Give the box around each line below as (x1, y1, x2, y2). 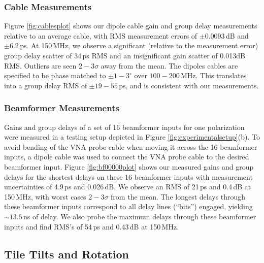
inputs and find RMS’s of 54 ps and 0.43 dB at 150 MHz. (4, 221, 179, 232)
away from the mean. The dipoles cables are (101, 60, 238, 71)
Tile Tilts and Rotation (4, 246, 129, 261)
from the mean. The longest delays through (111, 191, 246, 202)
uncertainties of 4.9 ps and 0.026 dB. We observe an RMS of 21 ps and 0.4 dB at (4, 181, 251, 192)
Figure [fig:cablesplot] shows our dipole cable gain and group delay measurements (4, 20, 257, 31)
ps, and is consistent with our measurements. (119, 80, 259, 90)
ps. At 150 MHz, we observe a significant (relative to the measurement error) (20, 40, 258, 51)
